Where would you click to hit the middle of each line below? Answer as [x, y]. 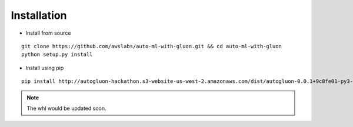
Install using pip [45, 68]
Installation [39, 15]
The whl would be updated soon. [66, 108]
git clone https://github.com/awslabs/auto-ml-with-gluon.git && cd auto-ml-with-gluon [152, 46]
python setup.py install [57, 55]
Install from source [48, 33]
